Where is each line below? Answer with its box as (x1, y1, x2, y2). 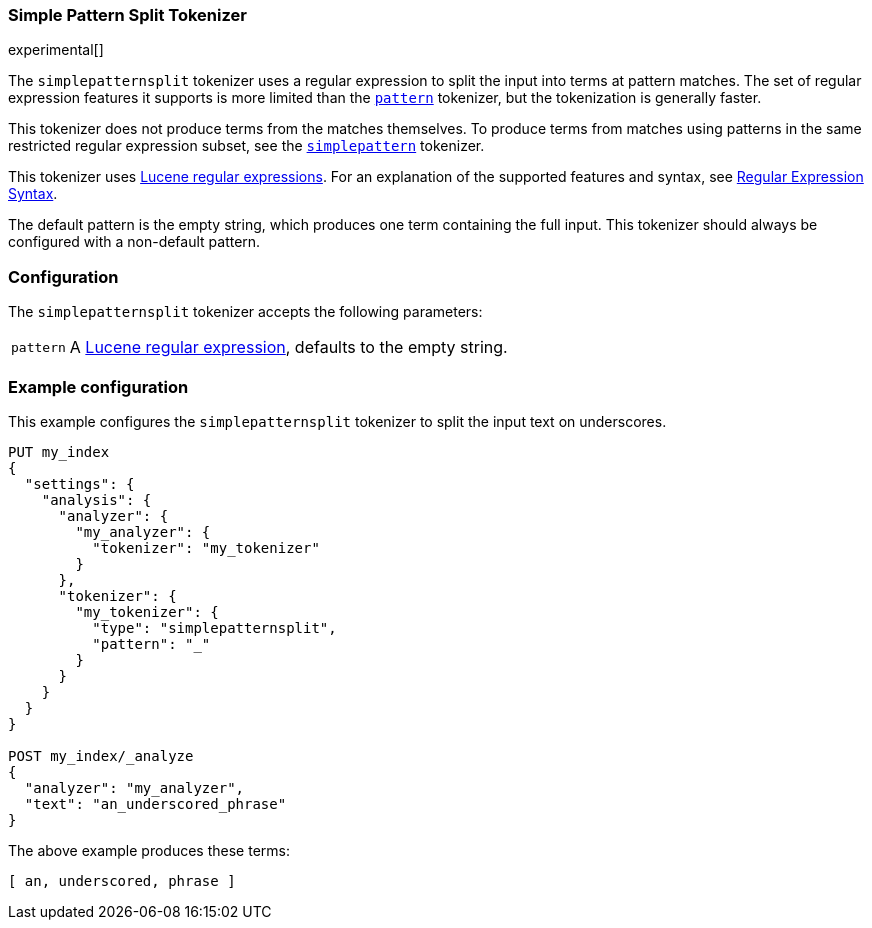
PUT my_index (8, 443, 110, 460)
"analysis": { (41, 491, 152, 508)
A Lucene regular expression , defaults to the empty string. (69, 337, 508, 358)
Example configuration (8, 376, 189, 397)
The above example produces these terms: (8, 841, 290, 859)
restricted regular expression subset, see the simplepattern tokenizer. (8, 137, 485, 155)
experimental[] (8, 41, 104, 59)
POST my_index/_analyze (8, 747, 194, 764)
